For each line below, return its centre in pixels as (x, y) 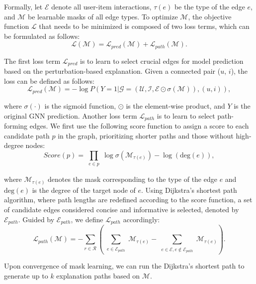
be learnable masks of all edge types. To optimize (103, 16)
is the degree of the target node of (84, 190)
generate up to (26, 276)
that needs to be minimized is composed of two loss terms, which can (144, 26)
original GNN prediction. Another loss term (71, 115)
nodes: (35, 145)
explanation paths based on (98, 276)
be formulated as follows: (42, 36)
